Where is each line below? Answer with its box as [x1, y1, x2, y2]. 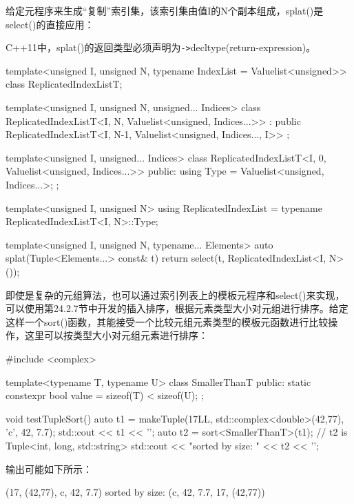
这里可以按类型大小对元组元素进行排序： [24, 328, 208, 342]
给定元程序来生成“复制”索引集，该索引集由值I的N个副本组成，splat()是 [6, 3, 324, 17]
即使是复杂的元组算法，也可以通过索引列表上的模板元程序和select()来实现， [6, 287, 345, 302]
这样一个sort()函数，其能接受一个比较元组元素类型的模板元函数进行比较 [6, 314, 329, 329]
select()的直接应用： [6, 17, 94, 31]
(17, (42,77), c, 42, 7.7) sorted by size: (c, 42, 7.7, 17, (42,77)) [6, 485, 265, 499]
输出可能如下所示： [6, 461, 92, 476]
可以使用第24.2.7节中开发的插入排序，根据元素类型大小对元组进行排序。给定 [6, 301, 348, 316]
